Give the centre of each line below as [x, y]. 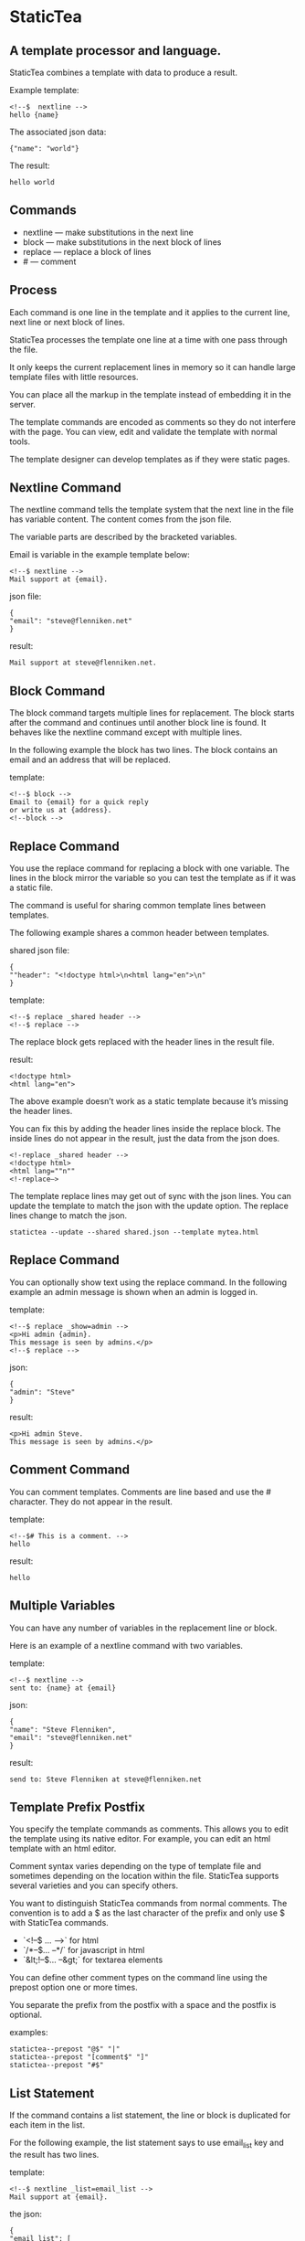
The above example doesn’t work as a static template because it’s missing [149, 1101]
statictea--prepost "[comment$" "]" [79, 2057]
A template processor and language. [116, 51]
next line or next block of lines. [67, 322]
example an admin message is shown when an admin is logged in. [134, 1291]
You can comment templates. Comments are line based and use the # [141, 1492]
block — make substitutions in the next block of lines [122, 242]
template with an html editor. [63, 1849]
